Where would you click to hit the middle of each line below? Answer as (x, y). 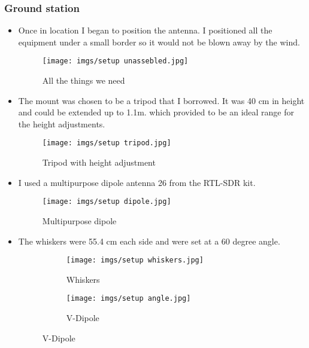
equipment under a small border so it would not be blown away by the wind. (159, 42)
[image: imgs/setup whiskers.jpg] (135, 260)
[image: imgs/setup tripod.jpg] (107, 143)
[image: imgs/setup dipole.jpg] (107, 202)
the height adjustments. (62, 123)
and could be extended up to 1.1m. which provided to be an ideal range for (156, 112)
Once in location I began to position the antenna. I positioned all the (145, 30)
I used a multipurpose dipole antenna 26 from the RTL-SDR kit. (137, 182)
